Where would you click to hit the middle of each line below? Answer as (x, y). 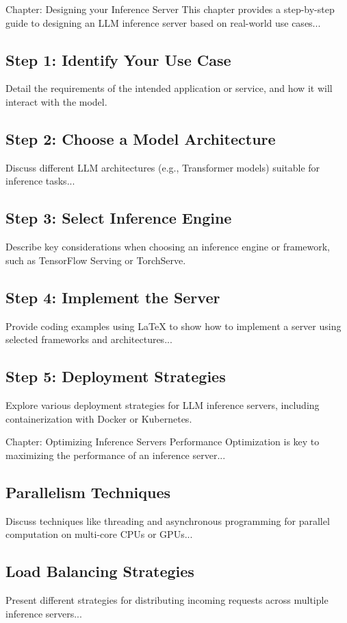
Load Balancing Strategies (100, 571)
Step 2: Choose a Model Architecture (141, 138)
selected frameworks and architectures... (89, 339)
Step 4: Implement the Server (113, 297)
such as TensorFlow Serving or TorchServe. (96, 260)
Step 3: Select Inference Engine (119, 218)
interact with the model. (56, 101)
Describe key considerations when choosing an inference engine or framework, (168, 247)
